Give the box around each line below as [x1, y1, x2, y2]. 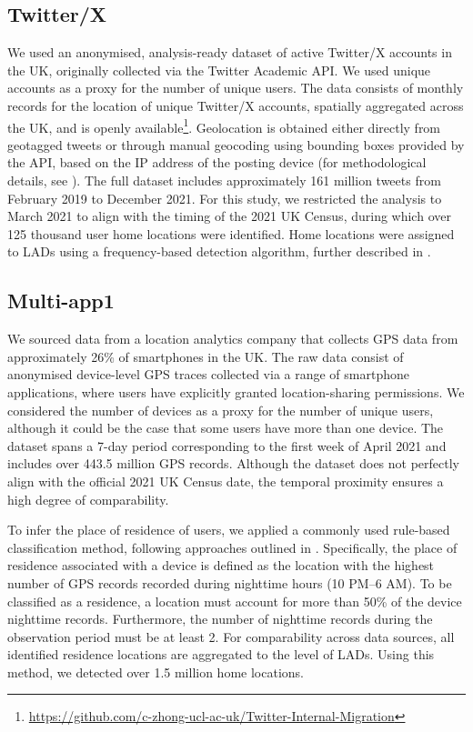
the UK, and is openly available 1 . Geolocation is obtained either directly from [7, 115, 441, 136]
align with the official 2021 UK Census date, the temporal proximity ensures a [7, 471, 444, 490]
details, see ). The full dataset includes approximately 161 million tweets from [7, 171, 441, 190]
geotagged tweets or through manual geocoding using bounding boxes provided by [7, 135, 465, 154]
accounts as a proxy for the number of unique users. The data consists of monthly [7, 78, 464, 97]
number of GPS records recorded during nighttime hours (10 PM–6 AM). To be [7, 573, 452, 592]
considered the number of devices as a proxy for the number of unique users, [7, 400, 434, 419]
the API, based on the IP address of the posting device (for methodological [7, 153, 427, 172]
